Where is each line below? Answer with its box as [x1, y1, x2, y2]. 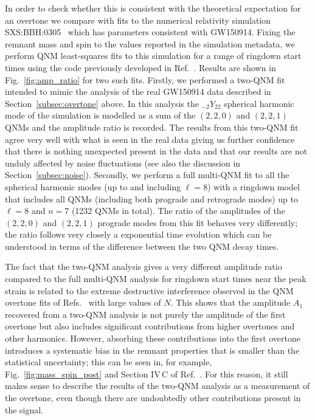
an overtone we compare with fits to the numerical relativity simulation [5, 13, 271, 26]
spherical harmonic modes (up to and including [5, 180, 181, 193]
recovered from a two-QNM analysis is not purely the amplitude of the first [5, 308, 286, 320]
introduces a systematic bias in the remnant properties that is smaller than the [5, 343, 300, 356]
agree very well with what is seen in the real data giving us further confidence [5, 133, 295, 145]
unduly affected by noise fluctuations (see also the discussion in [5, 156, 241, 169]
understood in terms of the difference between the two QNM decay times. [5, 239, 279, 252]
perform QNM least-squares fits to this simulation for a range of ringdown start [5, 49, 302, 62]
